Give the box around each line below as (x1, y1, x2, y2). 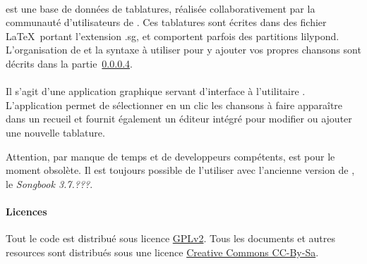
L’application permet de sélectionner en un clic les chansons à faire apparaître (6, 97, 343, 112)
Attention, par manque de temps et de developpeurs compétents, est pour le (6, 149, 335, 163)
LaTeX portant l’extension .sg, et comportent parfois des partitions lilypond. (6, 28, 339, 43)
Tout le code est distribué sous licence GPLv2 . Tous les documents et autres (6, 231, 336, 246)
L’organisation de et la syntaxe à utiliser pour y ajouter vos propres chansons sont (6, 42, 361, 57)
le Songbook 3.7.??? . (6, 176, 93, 191)
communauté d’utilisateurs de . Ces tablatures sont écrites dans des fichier (6, 15, 327, 30)
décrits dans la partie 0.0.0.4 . (6, 56, 133, 70)
